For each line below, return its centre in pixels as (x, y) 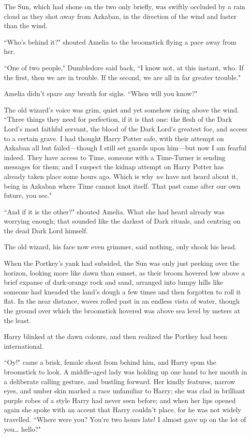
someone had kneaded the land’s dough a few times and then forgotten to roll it (122, 291)
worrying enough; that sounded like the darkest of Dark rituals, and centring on (122, 221)
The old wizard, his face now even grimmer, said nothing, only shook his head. (120, 247)
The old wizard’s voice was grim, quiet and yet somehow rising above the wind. (122, 109)
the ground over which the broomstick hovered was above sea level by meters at (122, 311)
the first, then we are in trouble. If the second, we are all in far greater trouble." (122, 77)
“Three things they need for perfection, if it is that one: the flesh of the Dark (118, 119)
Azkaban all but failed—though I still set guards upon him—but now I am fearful (125, 148)
